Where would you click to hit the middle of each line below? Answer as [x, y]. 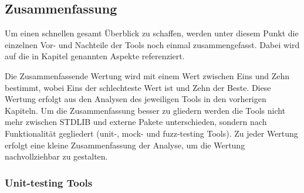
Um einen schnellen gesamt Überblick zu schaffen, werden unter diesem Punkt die [152, 33]
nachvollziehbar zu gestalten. [56, 156]
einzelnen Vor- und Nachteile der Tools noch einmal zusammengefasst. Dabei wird [152, 44]
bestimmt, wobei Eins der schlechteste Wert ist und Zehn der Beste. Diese [138, 87]
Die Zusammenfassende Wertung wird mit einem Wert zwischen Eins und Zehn [147, 75]
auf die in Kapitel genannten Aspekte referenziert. [95, 56]
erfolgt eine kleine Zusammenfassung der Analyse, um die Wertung [125, 145]
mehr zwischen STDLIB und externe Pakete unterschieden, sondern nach [136, 122]
